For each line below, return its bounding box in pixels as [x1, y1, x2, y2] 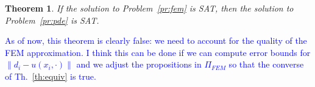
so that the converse [228, 58, 304, 71]
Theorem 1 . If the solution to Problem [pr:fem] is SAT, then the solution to [5, 2, 294, 14]
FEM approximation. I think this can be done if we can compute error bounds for [5, 46, 311, 58]
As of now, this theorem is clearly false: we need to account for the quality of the [5, 34, 307, 47]
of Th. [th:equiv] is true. [5, 69, 96, 82]
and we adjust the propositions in [76, 58, 202, 71]
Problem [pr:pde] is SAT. [5, 13, 99, 26]
